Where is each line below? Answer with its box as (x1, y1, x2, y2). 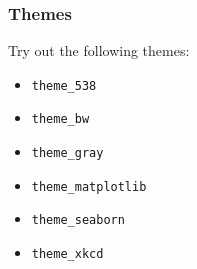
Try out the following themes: (8, 40, 190, 61)
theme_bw (31, 112, 90, 127)
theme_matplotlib (31, 179, 147, 194)
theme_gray (31, 146, 104, 161)
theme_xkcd (31, 247, 104, 262)
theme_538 (31, 78, 97, 93)
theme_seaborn (31, 213, 125, 228)
